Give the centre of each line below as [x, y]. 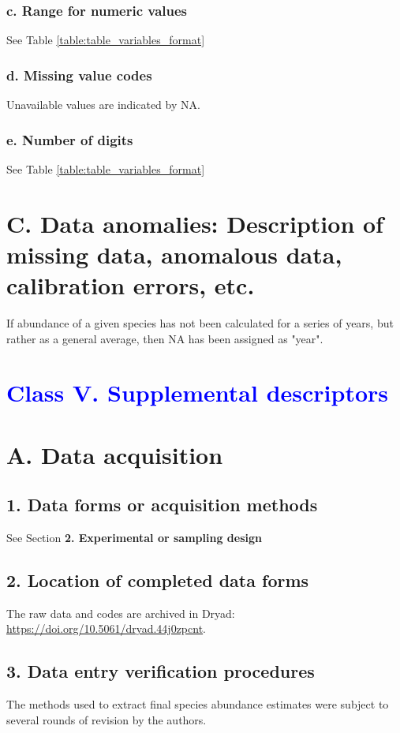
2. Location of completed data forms [158, 580]
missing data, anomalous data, [174, 254]
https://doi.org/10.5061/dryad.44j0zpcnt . [107, 628]
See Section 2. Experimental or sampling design [134, 538]
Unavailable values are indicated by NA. [103, 105]
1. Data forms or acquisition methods [162, 505]
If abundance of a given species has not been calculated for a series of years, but [200, 322]
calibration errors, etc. [131, 285]
